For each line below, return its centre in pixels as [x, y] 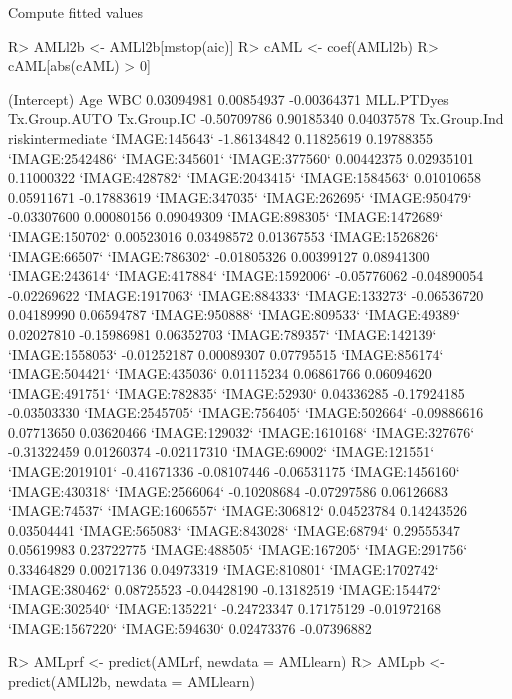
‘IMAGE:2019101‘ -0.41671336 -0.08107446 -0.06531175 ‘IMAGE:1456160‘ [234, 471]
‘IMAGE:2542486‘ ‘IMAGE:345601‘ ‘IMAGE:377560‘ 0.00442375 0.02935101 [241, 157]
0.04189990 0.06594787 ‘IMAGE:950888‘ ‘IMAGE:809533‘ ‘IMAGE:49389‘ [234, 314]
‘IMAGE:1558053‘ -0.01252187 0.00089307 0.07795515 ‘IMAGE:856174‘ [226, 353]
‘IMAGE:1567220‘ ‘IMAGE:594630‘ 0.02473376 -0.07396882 [190, 627]
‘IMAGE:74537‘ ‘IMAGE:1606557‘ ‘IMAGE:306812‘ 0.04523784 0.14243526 [238, 510]
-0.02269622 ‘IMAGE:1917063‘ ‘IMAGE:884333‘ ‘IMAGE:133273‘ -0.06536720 [246, 294]
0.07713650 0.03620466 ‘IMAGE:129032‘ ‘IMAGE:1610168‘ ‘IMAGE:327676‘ [241, 431]
